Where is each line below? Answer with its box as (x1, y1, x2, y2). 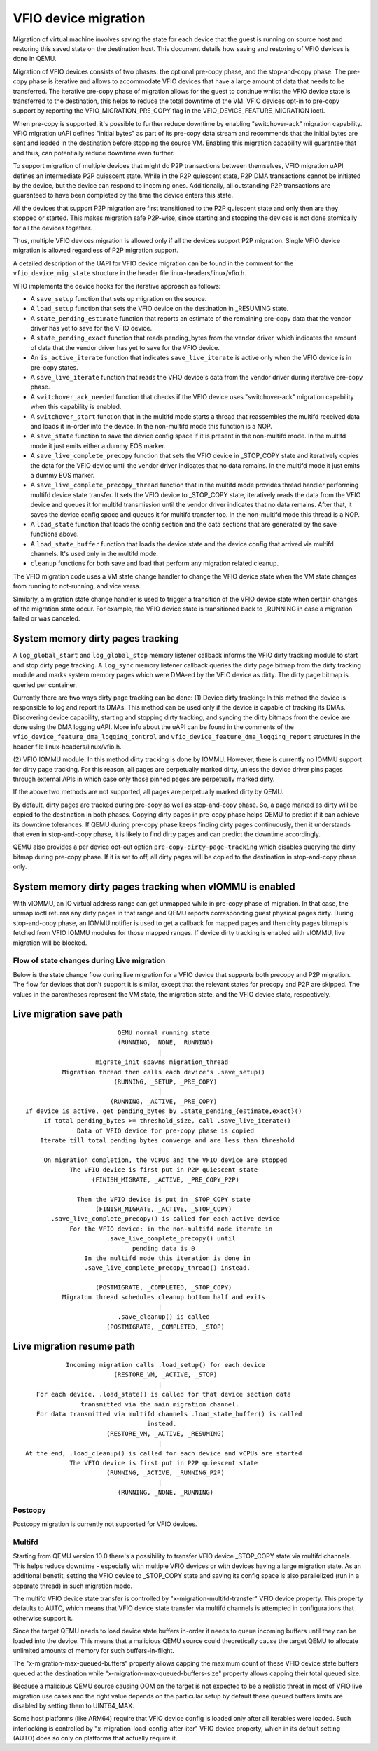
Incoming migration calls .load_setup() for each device (65, 1361, 265, 1369)
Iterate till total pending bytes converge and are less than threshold (39, 1137, 295, 1144)
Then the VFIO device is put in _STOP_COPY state (77, 1195, 251, 1203)
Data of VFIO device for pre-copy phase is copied (77, 1126, 255, 1135)
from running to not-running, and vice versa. (13, 582, 141, 590)
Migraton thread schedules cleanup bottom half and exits (62, 1293, 265, 1301)
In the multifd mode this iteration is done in (84, 1254, 251, 1262)
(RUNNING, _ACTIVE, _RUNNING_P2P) (106, 1469, 225, 1477)
